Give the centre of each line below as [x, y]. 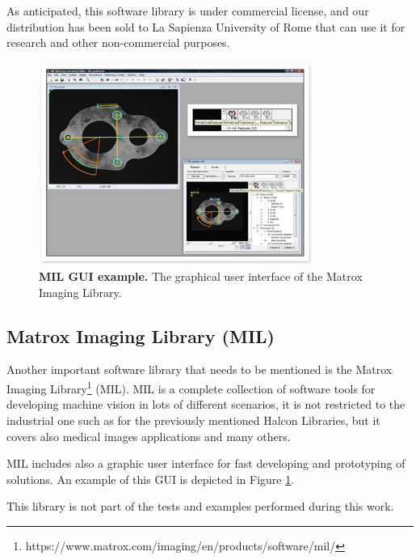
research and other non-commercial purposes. [118, 42]
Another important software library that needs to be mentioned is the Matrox [199, 369]
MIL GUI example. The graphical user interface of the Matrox [201, 276]
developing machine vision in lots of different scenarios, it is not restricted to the [206, 404]
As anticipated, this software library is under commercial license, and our [188, 11]
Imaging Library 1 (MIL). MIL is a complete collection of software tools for [191, 387]
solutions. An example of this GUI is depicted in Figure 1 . [151, 479]
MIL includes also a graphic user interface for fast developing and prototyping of [206, 463]
